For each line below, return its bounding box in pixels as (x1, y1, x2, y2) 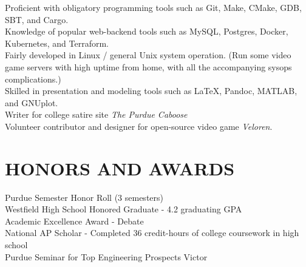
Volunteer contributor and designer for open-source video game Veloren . (5, 120, 273, 132)
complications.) (5, 72, 61, 85)
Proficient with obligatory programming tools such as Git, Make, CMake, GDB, (5, 1, 302, 13)
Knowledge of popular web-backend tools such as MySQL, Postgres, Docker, (5, 25, 288, 38)
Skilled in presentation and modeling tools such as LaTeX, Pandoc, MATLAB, (5, 84, 297, 97)
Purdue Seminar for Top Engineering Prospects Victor (5, 250, 208, 263)
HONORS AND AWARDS (5, 155, 235, 180)
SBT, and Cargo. (5, 13, 69, 25)
